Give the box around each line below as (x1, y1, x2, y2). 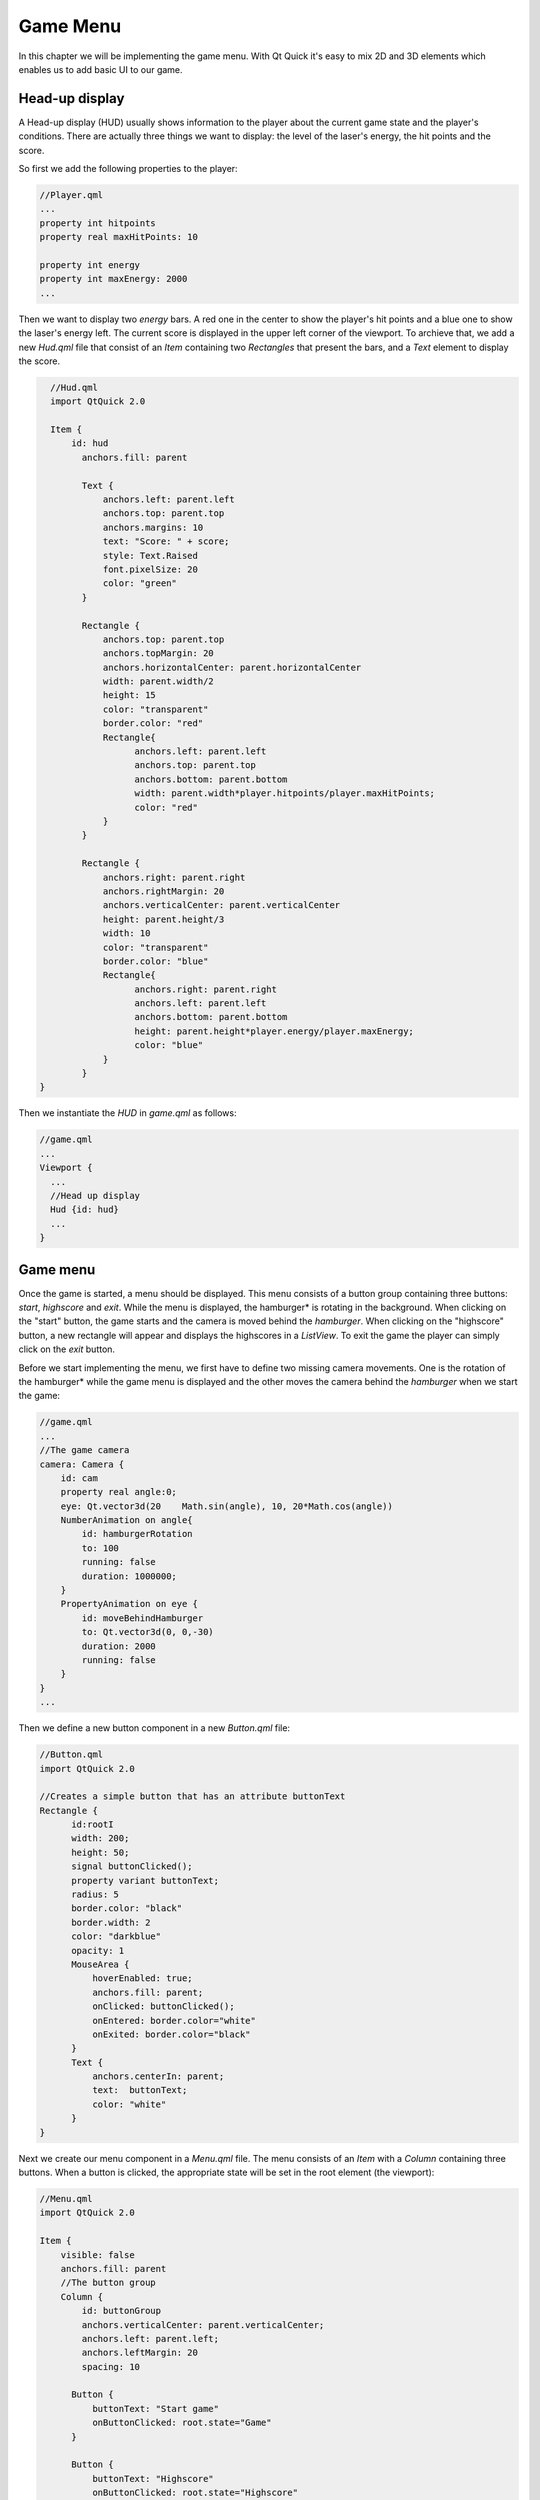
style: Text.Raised (102, 550, 199, 561)
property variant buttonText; (71, 1875, 220, 1886)
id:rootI (71, 1819, 114, 1830)
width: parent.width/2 (102, 676, 214, 687)
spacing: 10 (81, 2361, 140, 2372)
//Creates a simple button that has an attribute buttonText (39, 1791, 346, 1802)
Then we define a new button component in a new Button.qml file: (18, 1722, 290, 1734)
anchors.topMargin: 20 (102, 648, 214, 659)
